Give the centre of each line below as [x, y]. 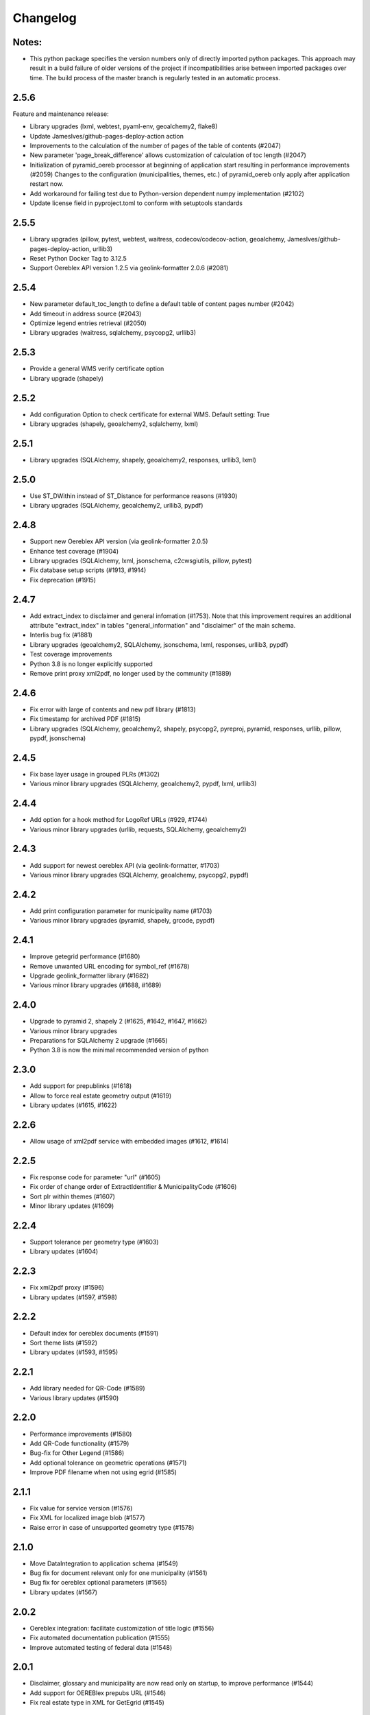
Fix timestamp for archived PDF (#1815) [85, 719]
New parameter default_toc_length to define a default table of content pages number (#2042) [162, 304]
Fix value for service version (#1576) [81, 1508]
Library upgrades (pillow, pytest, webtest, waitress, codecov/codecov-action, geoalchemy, [158, 239]
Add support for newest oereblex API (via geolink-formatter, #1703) [125, 865]
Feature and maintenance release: [61, 114]
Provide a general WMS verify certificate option [97, 369]
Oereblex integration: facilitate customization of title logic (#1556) [122, 1628]
